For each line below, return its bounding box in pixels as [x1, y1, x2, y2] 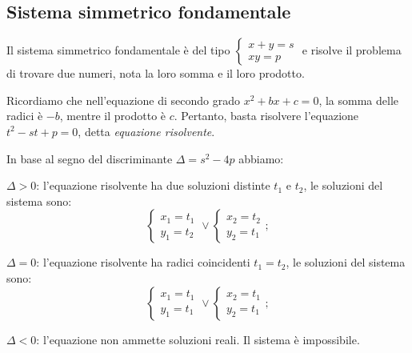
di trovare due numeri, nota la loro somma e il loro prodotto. [6, 65, 305, 82]
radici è [6, 107, 43, 124]
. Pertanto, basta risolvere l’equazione [174, 107, 359, 124]
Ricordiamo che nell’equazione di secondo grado [6, 91, 241, 108]
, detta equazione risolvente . [78, 122, 215, 139]
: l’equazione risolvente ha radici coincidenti [36, 254, 250, 271]
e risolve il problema [302, 42, 402, 58]
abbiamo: [238, 150, 284, 166]
